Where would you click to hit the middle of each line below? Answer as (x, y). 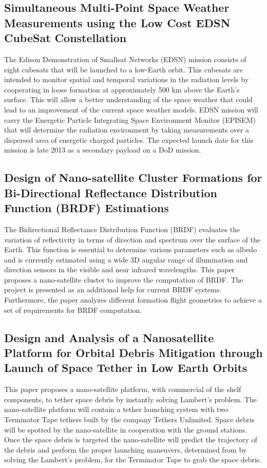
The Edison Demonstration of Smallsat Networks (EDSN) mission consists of (125, 59)
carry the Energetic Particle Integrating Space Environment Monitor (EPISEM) (130, 119)
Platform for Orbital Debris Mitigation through (133, 353)
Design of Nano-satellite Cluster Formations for (133, 177)
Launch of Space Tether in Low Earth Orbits (126, 368)
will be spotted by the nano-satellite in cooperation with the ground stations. (126, 429)
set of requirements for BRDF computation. (73, 310)
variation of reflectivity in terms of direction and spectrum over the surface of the (132, 239)
